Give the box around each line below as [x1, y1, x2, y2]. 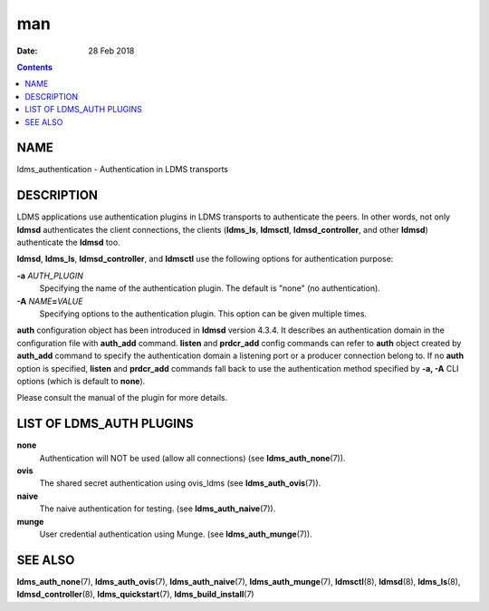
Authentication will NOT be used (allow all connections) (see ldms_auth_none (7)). [39, 452, 346, 463]
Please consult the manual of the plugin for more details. [16, 393, 228, 403]
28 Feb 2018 [88, 45, 135, 56]
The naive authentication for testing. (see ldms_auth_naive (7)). [39, 503, 276, 514]
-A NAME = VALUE [16, 296, 83, 306]
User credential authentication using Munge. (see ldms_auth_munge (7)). [39, 529, 312, 539]
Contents [16, 62, 53, 73]
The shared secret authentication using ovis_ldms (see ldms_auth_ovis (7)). [39, 478, 321, 489]
